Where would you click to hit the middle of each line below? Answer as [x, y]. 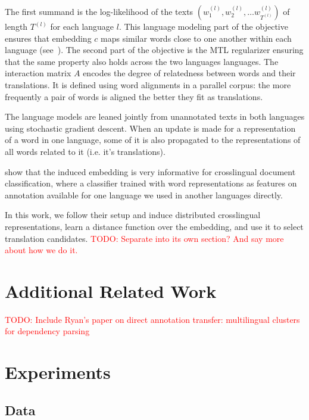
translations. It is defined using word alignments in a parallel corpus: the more [148, 84]
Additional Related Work [111, 290]
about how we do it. [41, 250]
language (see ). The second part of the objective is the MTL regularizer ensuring [154, 50]
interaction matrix [38, 73]
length [16, 26]
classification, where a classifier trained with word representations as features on [151, 183]
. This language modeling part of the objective [203, 26]
